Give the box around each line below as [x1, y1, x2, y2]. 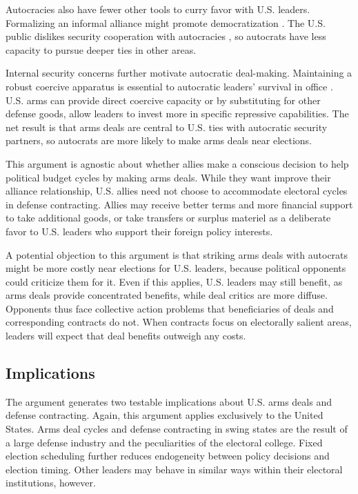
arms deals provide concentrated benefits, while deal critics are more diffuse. [6, 288, 328, 302]
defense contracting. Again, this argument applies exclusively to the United [6, 408, 324, 422]
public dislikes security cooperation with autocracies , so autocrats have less [6, 29, 326, 43]
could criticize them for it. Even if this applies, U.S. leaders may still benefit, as [6, 274, 343, 288]
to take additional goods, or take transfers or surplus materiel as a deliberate [6, 210, 331, 225]
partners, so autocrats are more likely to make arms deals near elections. [6, 133, 312, 148]
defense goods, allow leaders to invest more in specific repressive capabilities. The [6, 106, 349, 121]
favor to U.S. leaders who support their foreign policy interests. [6, 224, 273, 238]
